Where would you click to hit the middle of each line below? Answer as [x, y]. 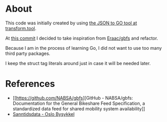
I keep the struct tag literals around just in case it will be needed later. [78, 63]
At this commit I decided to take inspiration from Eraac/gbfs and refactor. [82, 38]
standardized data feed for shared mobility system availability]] [79, 109]
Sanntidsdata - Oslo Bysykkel [44, 114]
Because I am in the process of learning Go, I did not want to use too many [83, 48]
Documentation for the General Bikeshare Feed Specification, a [79, 103]
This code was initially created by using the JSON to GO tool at [71, 23]
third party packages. [28, 53]
